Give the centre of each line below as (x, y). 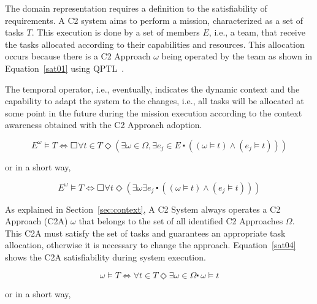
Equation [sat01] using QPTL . (65, 68)
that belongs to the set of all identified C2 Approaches (181, 221)
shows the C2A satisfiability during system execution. (105, 256)
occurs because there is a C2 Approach (78, 56)
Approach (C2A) (36, 221)
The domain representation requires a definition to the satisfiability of (136, 8)
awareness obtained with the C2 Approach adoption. (104, 125)
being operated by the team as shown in (237, 56)
